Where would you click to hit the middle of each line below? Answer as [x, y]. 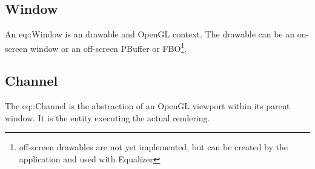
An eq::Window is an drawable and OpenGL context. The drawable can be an [150, 34]
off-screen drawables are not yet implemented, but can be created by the [153, 147]
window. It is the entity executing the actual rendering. [108, 117]
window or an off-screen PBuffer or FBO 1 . [109, 47]
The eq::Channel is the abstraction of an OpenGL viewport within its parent [148, 106]
